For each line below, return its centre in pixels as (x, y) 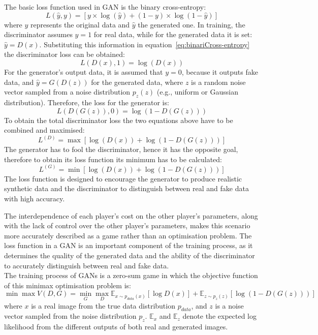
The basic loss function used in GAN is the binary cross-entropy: (105, 7)
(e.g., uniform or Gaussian (197, 92)
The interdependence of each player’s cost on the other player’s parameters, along (131, 215)
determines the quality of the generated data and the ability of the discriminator (130, 255)
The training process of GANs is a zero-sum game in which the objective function (131, 275)
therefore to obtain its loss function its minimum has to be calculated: (113, 159)
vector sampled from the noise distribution (70, 316)
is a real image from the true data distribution (103, 305)
